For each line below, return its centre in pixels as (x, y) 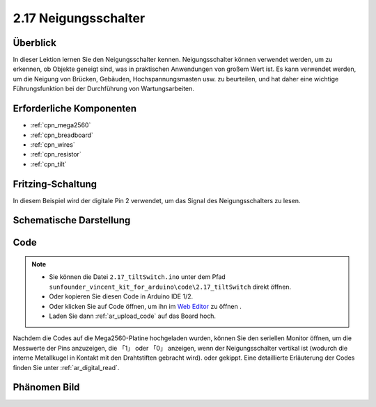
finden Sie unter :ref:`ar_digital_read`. (66, 367)
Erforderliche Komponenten (75, 109)
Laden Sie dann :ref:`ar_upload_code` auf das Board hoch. (132, 316)
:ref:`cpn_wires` (53, 144)
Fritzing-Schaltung (55, 184)
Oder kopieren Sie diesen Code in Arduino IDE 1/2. (121, 296)
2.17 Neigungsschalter (79, 18)
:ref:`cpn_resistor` (56, 154)
